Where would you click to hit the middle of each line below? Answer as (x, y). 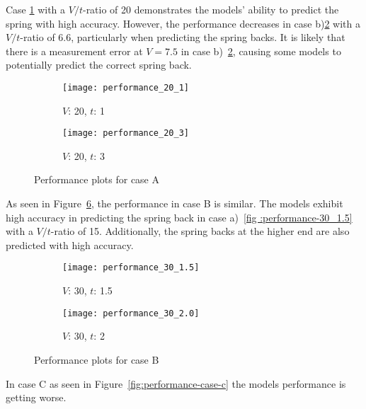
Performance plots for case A (97, 179)
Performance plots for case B (97, 359)
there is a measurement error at (74, 51)
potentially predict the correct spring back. (99, 65)
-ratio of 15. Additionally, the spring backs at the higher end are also (200, 231)
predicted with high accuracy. (70, 244)
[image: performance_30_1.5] (131, 268)
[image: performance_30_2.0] (131, 313)
